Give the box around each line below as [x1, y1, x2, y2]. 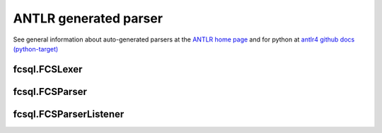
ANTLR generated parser [13, 11, 163, 26]
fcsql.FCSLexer [13, 63, 83, 75]
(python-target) [13, 44, 59, 53]
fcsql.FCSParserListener [13, 108, 125, 120]
